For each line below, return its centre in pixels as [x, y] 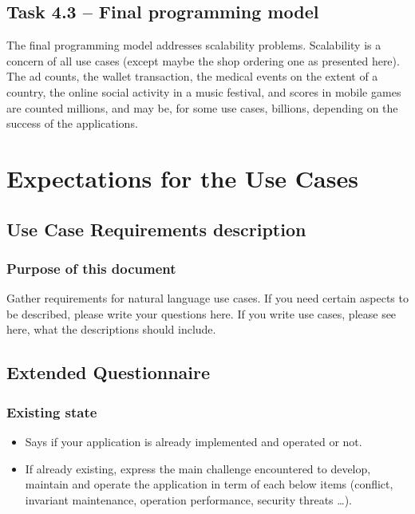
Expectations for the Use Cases [182, 178]
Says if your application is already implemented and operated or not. [194, 441]
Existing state [52, 411]
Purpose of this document [91, 268]
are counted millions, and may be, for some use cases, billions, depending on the [202, 107]
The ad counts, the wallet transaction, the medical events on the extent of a [192, 76]
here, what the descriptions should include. [111, 329]
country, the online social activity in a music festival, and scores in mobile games [204, 91]
